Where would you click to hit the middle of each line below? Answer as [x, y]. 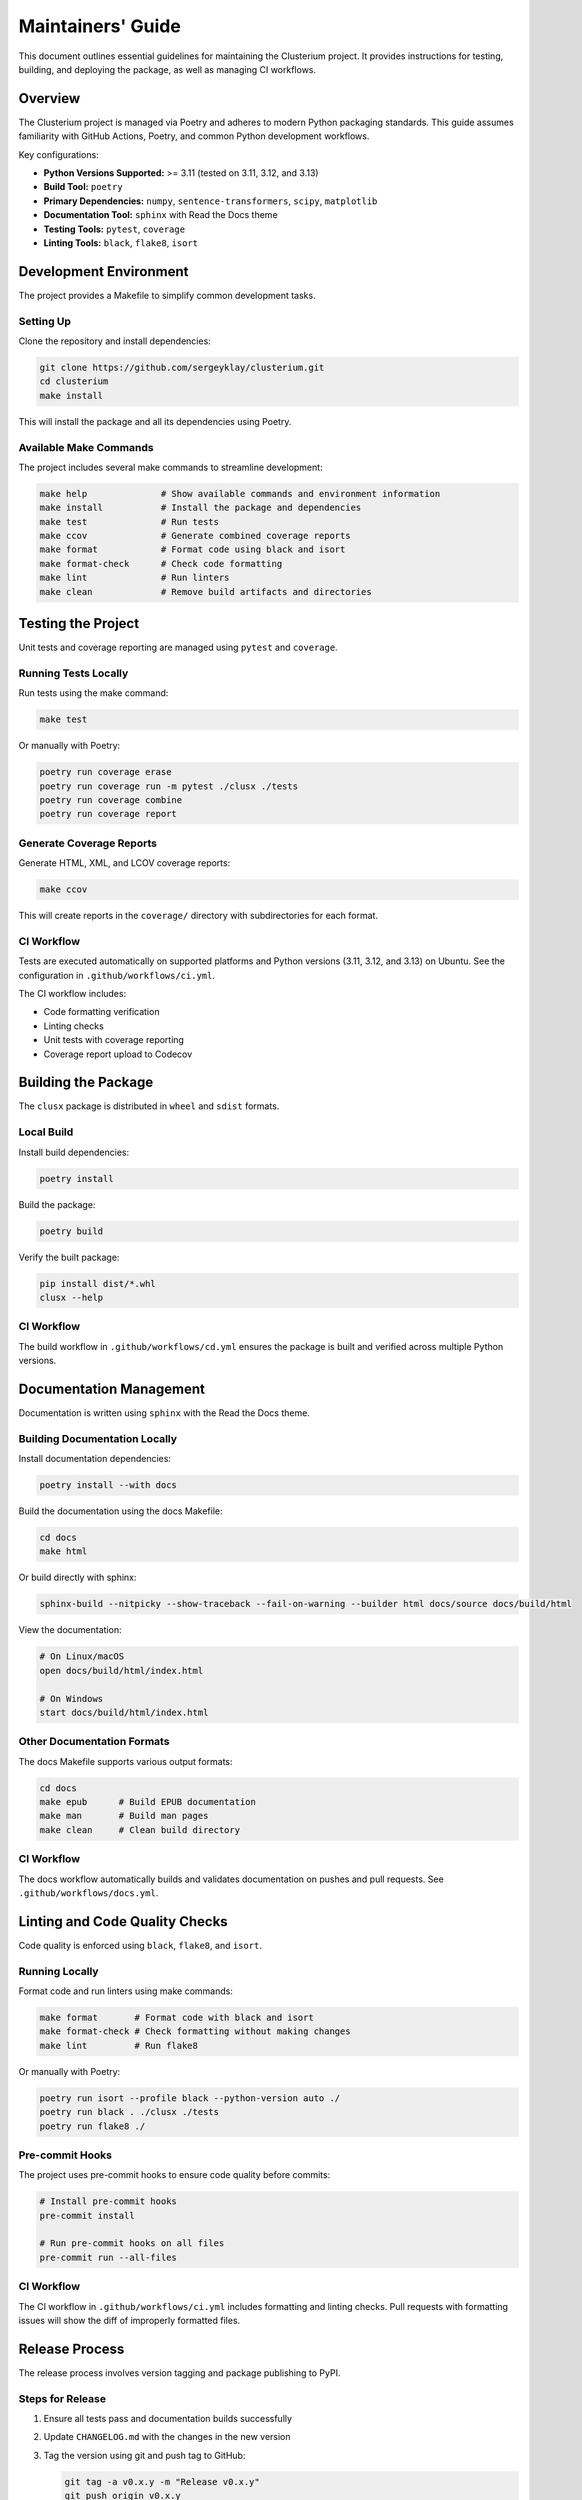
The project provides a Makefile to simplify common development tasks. [167, 295]
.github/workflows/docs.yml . [88, 1892]
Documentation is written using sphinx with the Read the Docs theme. [164, 1412]
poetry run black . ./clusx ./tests [129, 2112]
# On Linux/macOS [82, 1656]
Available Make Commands [86, 447]
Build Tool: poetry [83, 187]
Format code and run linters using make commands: [126, 1991]
